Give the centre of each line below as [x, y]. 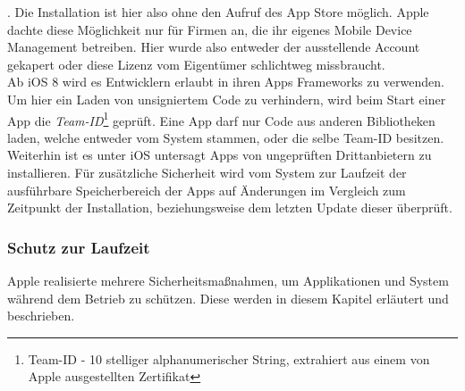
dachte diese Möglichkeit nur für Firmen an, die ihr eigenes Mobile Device [210, 29]
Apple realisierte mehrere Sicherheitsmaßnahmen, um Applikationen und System [228, 280]
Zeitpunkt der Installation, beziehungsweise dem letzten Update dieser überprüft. [230, 208]
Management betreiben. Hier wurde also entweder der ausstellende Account [214, 47]
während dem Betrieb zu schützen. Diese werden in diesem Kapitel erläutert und [228, 298]
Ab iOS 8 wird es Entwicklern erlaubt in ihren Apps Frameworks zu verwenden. [226, 82]
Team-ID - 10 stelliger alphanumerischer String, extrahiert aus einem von [229, 358]
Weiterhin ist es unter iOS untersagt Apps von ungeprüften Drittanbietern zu [220, 155]
